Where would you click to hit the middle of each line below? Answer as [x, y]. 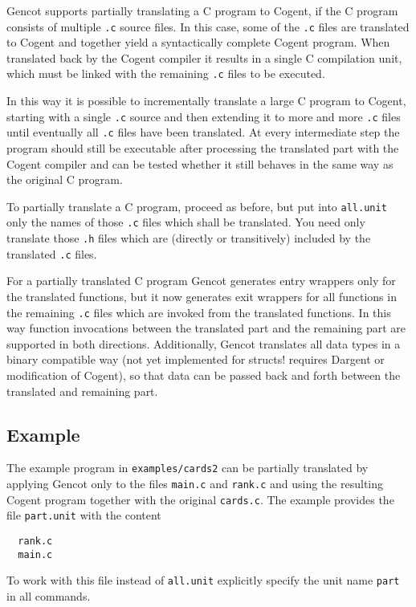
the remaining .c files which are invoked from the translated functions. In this [199, 312]
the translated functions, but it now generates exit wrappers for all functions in [202, 296]
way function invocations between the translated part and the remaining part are [206, 328]
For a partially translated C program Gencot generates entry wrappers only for [201, 281]
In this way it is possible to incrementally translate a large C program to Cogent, [206, 101]
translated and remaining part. [82, 391]
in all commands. [49, 596]
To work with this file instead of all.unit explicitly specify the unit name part [203, 580]
